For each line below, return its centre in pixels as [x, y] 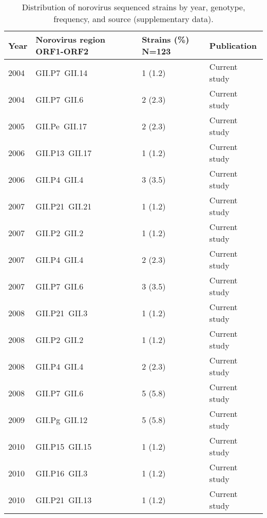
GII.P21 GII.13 [64, 500]
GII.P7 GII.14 [62, 72]
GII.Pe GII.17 [61, 126]
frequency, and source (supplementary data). [133, 19]
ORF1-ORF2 [62, 51]
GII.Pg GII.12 [62, 419]
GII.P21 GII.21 [64, 206]
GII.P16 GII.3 [62, 473]
